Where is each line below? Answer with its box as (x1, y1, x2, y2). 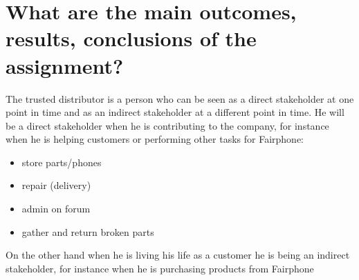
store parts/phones (21, 154, 102, 169)
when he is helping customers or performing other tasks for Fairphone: (6, 132, 304, 146)
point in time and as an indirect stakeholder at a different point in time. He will (6, 105, 344, 119)
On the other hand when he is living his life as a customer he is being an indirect (6, 248, 350, 262)
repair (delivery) (21, 178, 91, 192)
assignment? (6, 51, 124, 79)
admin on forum (21, 201, 91, 216)
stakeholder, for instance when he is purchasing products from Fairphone (6, 261, 314, 275)
